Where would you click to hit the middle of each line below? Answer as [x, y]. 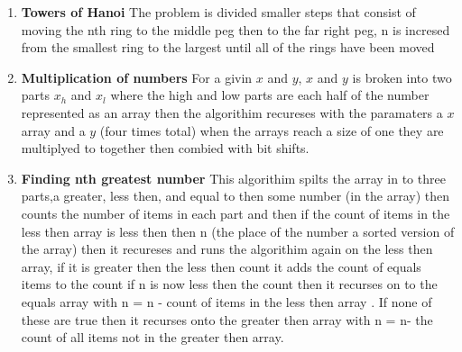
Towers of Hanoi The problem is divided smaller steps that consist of [218, 12]
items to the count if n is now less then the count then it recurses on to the [229, 284]
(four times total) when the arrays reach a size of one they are [272, 130]
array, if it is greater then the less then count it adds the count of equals [221, 266]
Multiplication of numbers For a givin [137, 77]
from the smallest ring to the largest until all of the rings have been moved [228, 47]
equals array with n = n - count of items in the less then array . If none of [226, 301]
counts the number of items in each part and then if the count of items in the [236, 213]
